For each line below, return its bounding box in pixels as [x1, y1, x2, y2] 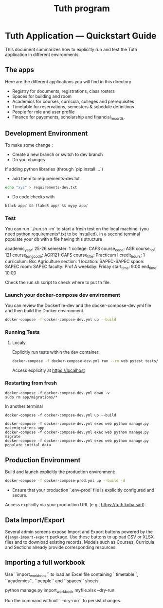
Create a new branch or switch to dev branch [12, 152, 103, 157]
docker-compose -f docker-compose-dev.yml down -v [5, 391, 110, 396]
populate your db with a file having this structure [5, 236, 102, 242]
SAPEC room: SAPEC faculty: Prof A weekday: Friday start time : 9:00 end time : [5, 264, 158, 270]
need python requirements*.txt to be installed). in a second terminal [5, 231, 140, 237]
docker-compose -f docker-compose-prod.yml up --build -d [5, 478, 125, 483]
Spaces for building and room [12, 93, 72, 99]
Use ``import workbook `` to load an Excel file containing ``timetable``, [5, 571, 139, 578]
